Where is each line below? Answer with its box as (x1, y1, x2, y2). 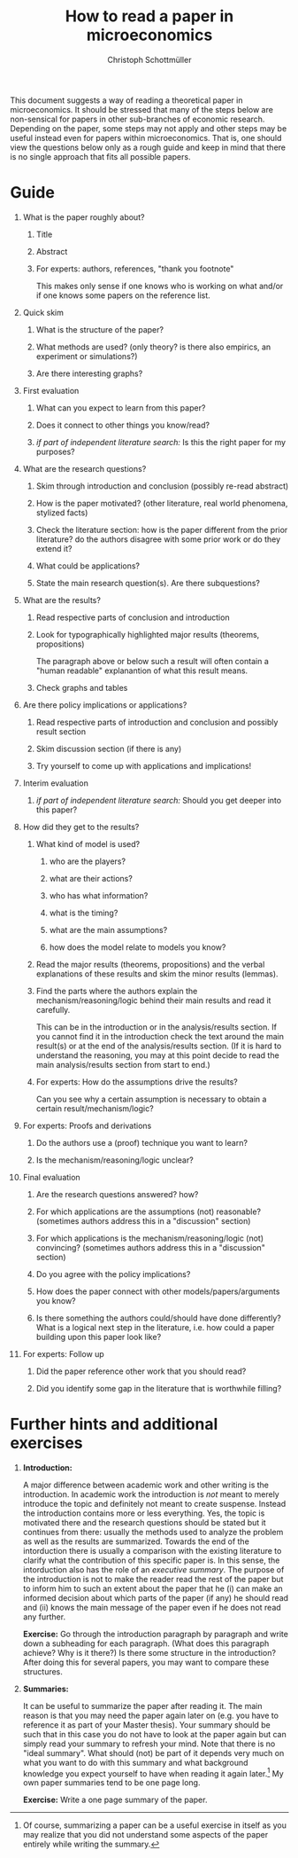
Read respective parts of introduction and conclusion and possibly (35, 717, 279, 727)
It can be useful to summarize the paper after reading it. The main (22, 1700, 263, 1711)
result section (35, 725, 87, 737)
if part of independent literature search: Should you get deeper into (35, 795, 282, 805)
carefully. (35, 1004, 71, 1015)
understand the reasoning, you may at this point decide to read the (35, 1049, 279, 1061)
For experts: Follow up (22, 1348, 104, 1359)
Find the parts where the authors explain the (35, 985, 198, 996)
